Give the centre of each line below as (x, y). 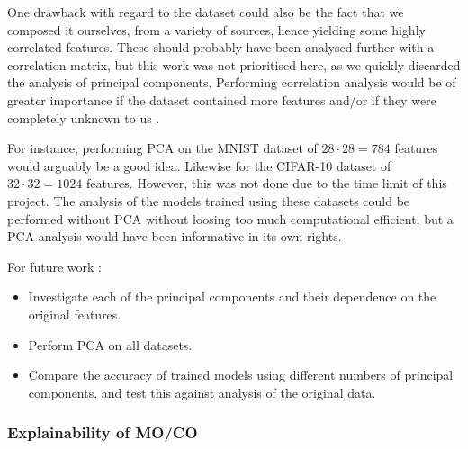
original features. (75, 314)
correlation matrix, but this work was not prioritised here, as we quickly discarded (234, 64)
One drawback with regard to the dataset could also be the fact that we (206, 12)
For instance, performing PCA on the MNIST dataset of (162, 148)
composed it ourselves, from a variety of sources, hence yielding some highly (216, 29)
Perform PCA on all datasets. (110, 344)
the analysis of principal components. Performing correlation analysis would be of (232, 82)
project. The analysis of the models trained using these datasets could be (209, 200)
